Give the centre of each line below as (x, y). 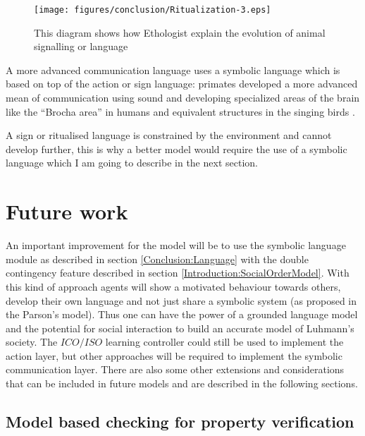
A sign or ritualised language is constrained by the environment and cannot (169, 135)
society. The (32, 342)
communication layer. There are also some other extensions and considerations (175, 369)
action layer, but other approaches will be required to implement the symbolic (174, 355)
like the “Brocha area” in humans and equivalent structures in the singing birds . (180, 111)
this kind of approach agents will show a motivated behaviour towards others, (173, 286)
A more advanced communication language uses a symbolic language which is (173, 69)
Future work (67, 211)
